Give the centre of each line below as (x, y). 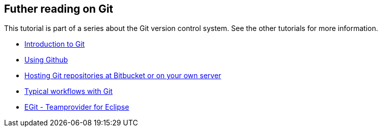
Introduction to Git (55, 44)
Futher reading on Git (59, 9)
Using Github (46, 60)
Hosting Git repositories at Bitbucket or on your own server (123, 76)
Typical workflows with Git (69, 91)
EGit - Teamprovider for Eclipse (77, 107)
